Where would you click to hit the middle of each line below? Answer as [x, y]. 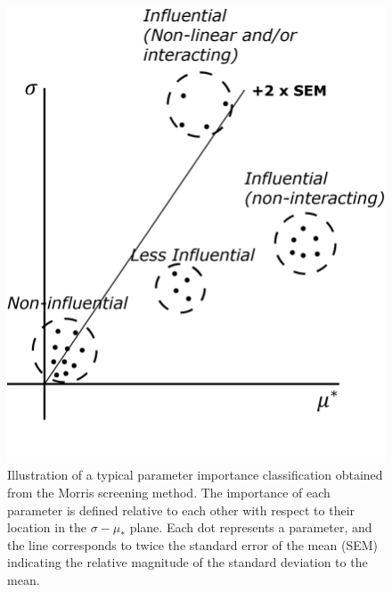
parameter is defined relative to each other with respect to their [181, 510]
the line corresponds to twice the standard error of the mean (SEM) [192, 544]
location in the [47, 527]
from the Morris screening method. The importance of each [169, 492]
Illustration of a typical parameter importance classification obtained [195, 475]
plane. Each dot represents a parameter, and [251, 527]
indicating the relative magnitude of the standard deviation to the [188, 562]
